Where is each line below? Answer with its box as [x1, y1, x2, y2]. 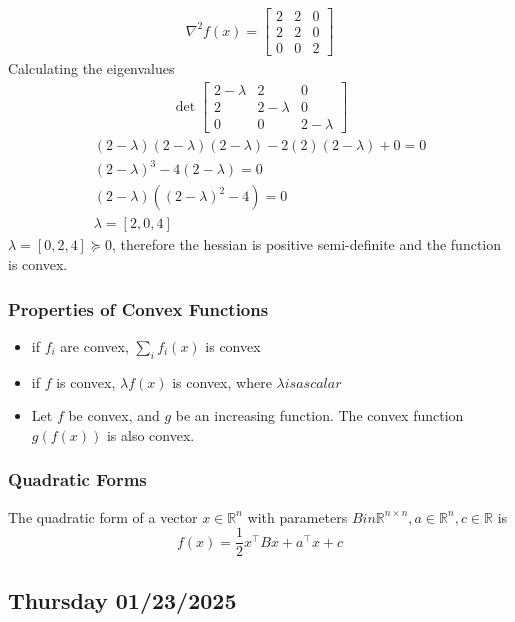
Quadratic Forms [8, 467, 147, 492]
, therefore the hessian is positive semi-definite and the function [112, 234, 502, 255]
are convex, [60, 335, 129, 356]
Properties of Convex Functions [8, 296, 269, 321]
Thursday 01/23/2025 [8, 584, 237, 615]
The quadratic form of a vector [8, 506, 198, 527]
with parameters [247, 506, 348, 527]
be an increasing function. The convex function [175, 405, 464, 426]
